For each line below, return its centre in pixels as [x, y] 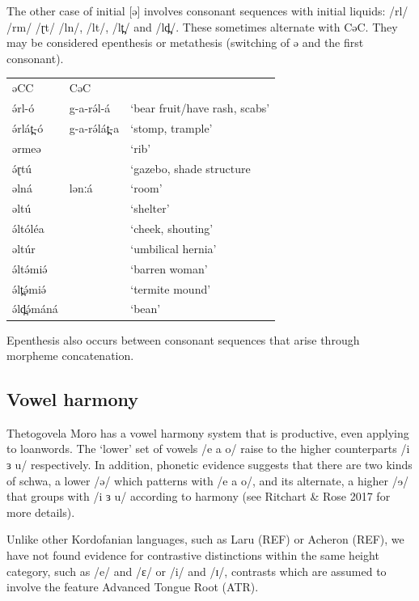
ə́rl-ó [23, 107]
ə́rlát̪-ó [28, 127]
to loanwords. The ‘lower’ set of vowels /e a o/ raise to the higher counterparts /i [208, 449]
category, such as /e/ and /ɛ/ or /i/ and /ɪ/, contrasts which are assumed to [197, 571]
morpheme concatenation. [70, 356]
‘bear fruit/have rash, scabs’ [200, 107]
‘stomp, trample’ [171, 127]
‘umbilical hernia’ [174, 248]
